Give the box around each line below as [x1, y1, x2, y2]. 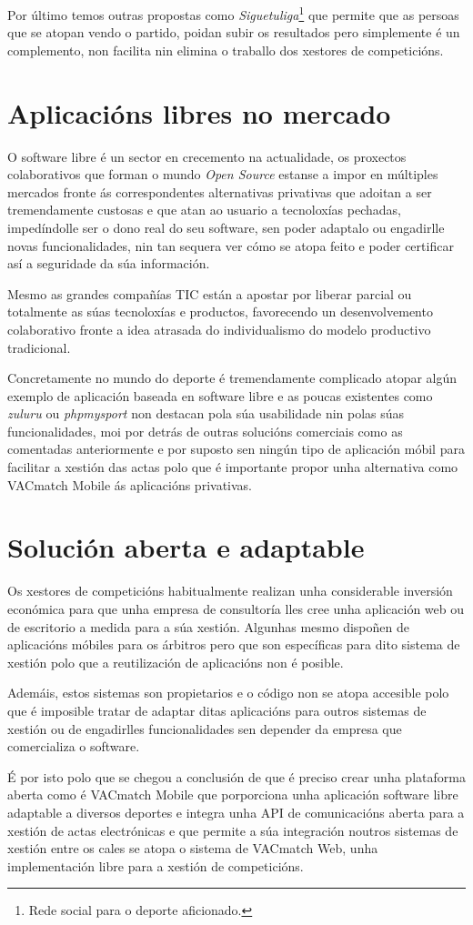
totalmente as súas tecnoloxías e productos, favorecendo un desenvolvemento [7, 302, 433, 321]
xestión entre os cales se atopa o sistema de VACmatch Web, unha [7, 839, 378, 858]
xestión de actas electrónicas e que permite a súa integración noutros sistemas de [7, 820, 458, 840]
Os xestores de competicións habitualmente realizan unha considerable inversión [7, 581, 453, 600]
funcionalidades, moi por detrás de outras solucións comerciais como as [7, 421, 403, 440]
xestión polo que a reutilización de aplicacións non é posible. [7, 652, 344, 671]
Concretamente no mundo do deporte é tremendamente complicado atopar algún [7, 368, 458, 387]
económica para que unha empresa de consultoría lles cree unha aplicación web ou [7, 598, 465, 618]
